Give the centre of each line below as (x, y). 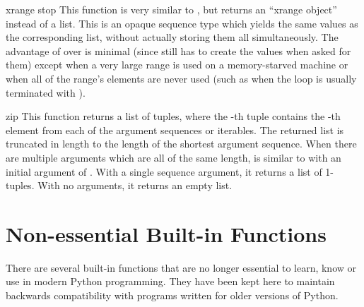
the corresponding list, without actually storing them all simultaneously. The (172, 37)
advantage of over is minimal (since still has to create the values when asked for (178, 50)
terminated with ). (46, 92)
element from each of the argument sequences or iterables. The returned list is (175, 130)
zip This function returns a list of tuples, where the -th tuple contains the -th (173, 116)
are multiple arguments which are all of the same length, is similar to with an (174, 157)
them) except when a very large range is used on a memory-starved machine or (177, 65)
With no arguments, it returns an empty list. (135, 185)
